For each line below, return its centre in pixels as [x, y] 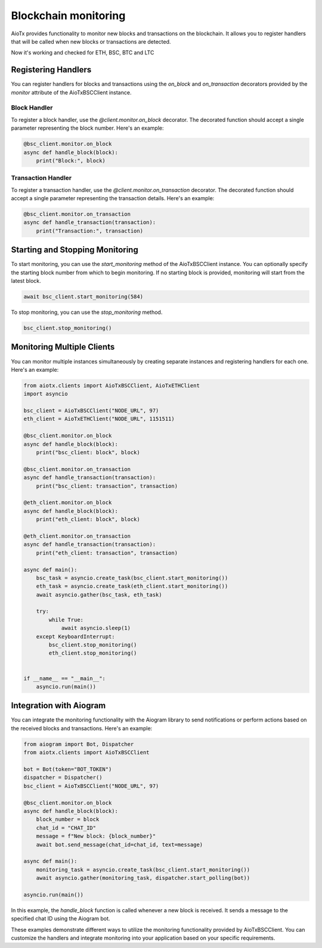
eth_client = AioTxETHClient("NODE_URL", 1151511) [99, 419]
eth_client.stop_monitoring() [93, 653]
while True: [66, 620]
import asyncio [46, 394]
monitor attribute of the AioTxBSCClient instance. [71, 92]
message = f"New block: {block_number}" [96, 836]
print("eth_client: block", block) [88, 519]
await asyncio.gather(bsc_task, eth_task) [99, 594]
